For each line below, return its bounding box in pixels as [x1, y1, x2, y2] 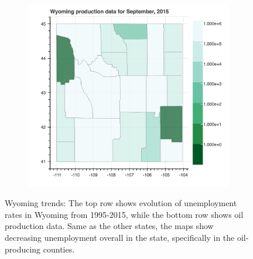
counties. [43, 243, 75, 255]
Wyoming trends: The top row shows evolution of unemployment [5, 197, 237, 209]
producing [5, 243, 41, 255]
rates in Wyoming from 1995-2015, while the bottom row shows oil [5, 208, 244, 220]
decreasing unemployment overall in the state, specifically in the [5, 231, 235, 243]
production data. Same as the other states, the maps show [5, 220, 214, 232]
